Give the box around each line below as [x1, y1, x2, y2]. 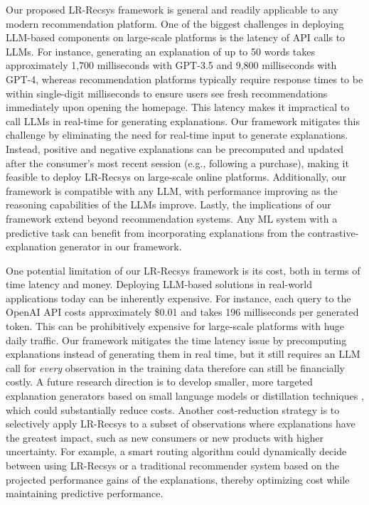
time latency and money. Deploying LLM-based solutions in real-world [6, 277, 313, 292]
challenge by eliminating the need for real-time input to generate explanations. [6, 127, 348, 142]
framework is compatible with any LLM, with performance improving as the [6, 183, 338, 198]
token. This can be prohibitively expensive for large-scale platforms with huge [6, 319, 345, 334]
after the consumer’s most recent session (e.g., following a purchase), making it [6, 155, 349, 170]
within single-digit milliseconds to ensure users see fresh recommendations [6, 85, 328, 100]
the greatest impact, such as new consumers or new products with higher [6, 430, 324, 445]
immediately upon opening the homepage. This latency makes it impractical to [6, 100, 350, 115]
